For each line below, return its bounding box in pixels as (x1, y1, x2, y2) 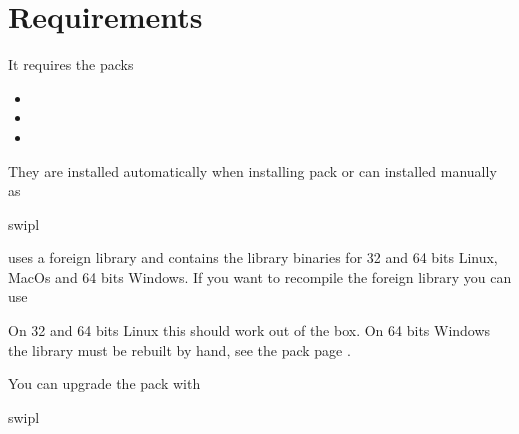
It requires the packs (8, 54, 134, 75)
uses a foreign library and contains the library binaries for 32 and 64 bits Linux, (8, 247, 498, 268)
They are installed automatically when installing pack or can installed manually (8, 160, 497, 181)
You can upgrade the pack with (8, 373, 201, 394)
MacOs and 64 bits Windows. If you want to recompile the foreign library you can (8, 266, 512, 287)
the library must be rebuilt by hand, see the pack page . (8, 339, 351, 360)
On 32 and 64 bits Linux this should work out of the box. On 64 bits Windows (8, 320, 491, 341)
